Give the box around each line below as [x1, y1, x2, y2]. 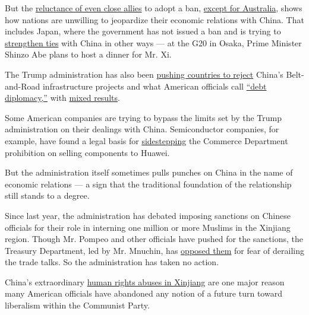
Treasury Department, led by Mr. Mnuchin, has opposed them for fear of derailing [5, 244, 304, 256]
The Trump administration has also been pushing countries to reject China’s [5, 68, 283, 80]
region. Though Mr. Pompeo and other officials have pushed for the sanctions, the [5, 233, 303, 245]
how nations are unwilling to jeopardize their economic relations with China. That [5, 13, 304, 26]
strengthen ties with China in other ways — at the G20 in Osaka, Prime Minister [5, 36, 302, 49]
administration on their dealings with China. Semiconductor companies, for [5, 123, 279, 135]
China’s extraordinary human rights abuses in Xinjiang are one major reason [5, 275, 285, 288]
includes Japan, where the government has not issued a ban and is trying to [5, 25, 281, 37]
